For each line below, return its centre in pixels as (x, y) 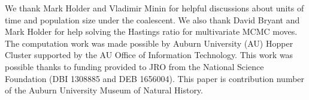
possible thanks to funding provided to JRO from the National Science (134, 66)
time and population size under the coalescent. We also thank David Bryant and (152, 19)
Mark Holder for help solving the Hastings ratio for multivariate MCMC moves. (151, 31)
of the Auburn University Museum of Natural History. (104, 90)
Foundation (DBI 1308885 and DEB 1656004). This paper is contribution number (155, 78)
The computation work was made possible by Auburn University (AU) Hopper (149, 43)
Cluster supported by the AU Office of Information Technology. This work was (149, 55)
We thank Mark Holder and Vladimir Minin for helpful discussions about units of (154, 8)
